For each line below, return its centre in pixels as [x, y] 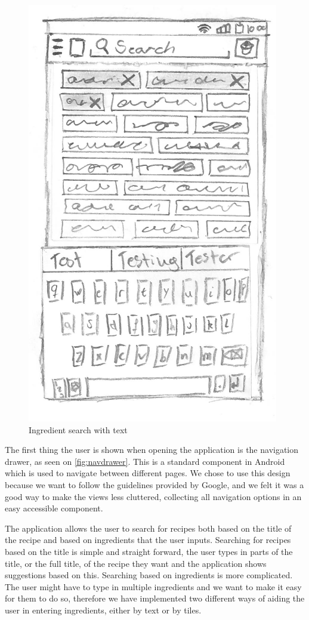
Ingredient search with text [78, 429]
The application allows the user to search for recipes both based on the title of [148, 528]
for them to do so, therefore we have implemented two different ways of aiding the [155, 598]
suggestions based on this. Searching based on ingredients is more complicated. [149, 575]
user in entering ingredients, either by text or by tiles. [103, 610]
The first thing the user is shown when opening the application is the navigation [152, 450]
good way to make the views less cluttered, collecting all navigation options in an [153, 496]
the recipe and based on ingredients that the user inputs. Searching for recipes [148, 540]
